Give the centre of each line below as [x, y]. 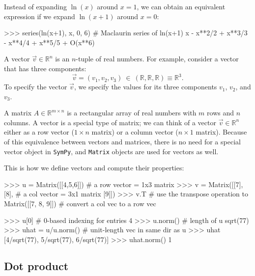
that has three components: [45, 68]
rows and [221, 113]
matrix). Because [221, 132]
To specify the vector [36, 87]
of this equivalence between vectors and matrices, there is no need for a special [122, 142]
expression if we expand [40, 16]
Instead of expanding [36, 6]
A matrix [18, 113]
